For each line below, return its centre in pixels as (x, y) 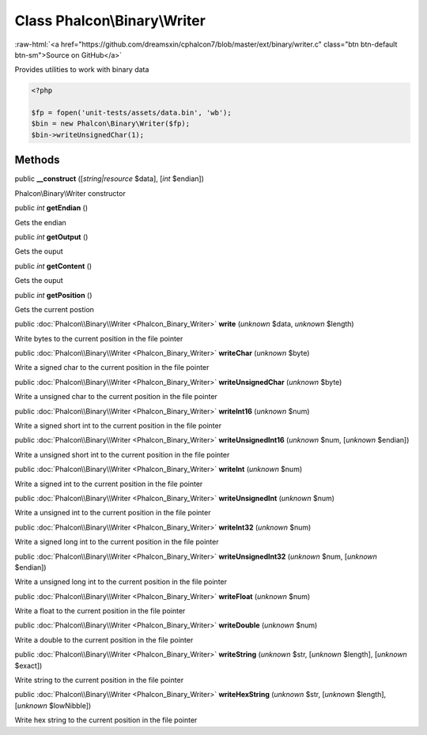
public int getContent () (53, 266)
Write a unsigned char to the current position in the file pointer (116, 397)
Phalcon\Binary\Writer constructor (70, 193)
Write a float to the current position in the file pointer (100, 611)
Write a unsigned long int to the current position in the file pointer (121, 582)
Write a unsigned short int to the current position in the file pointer (122, 454)
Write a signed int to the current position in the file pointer (109, 484)
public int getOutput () (51, 236)
